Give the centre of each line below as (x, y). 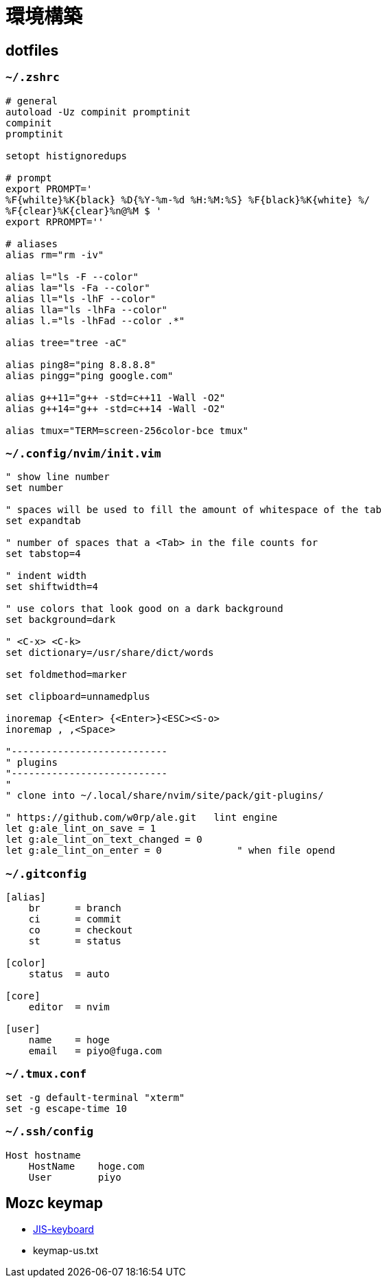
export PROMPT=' (49, 189)
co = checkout (81, 930)
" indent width (46, 576)
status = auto (69, 974)
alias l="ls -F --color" (72, 276)
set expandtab (43, 521)
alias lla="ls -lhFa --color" (87, 309)
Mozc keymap (55, 1203)
